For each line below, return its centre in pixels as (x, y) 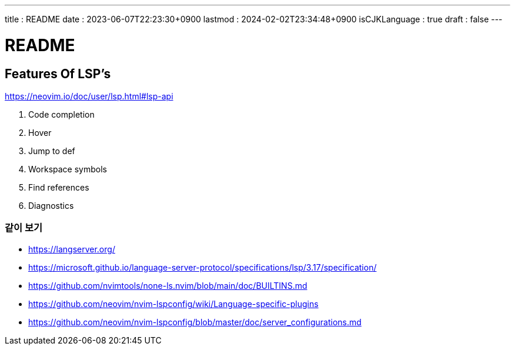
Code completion (61, 114)
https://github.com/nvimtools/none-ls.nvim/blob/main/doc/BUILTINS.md (168, 285)
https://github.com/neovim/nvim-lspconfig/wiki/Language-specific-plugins (173, 304)
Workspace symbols (68, 169)
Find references (59, 187)
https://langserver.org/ (72, 249)
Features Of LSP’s (58, 74)
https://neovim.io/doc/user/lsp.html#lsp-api (89, 96)
